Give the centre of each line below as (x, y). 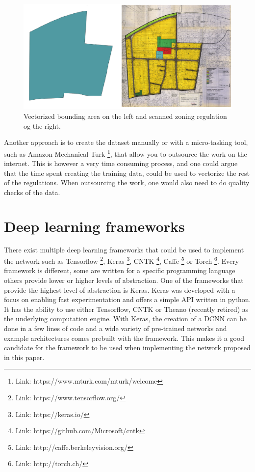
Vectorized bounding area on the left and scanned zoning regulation (125, 116)
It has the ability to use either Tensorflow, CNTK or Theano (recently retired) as (126, 309)
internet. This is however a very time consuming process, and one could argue (121, 163)
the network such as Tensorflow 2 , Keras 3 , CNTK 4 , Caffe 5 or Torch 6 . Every (122, 260)
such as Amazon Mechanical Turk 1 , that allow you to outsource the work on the (126, 153)
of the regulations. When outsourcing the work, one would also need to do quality (127, 182)
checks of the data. (32, 192)
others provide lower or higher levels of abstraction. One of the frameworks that (124, 280)
